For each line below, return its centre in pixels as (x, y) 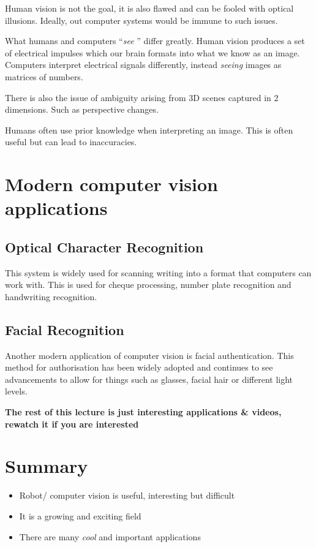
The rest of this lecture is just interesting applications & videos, (143, 412)
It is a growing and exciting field (80, 515)
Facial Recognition (65, 329)
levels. (16, 391)
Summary (47, 466)
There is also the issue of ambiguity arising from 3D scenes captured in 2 (142, 97)
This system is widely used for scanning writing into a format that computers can (158, 272)
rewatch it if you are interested (72, 424)
